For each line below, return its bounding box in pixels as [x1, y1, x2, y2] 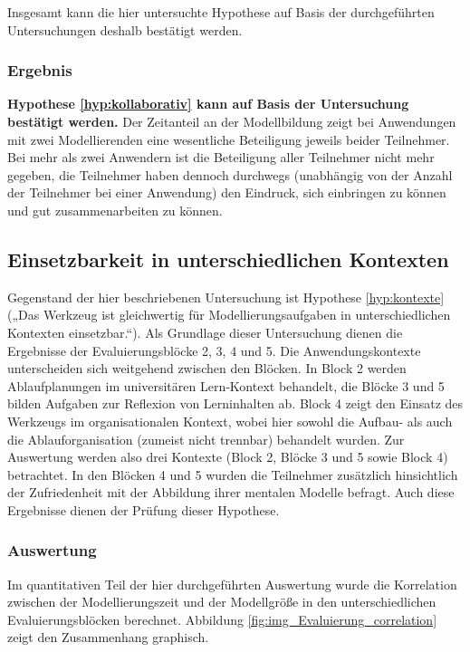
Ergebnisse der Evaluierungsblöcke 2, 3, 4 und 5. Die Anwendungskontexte [7, 340, 421, 360]
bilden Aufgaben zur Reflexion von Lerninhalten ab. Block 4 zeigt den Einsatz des [7, 394, 464, 413]
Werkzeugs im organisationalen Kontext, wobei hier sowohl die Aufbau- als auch [7, 411, 453, 430]
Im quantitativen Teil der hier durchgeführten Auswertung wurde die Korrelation [7, 574, 457, 593]
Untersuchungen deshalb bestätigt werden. [7, 20, 243, 39]
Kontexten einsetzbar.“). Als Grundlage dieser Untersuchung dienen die [7, 322, 403, 341]
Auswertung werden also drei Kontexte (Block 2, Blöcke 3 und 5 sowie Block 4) [7, 447, 448, 466]
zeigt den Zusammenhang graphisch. [7, 628, 209, 647]
